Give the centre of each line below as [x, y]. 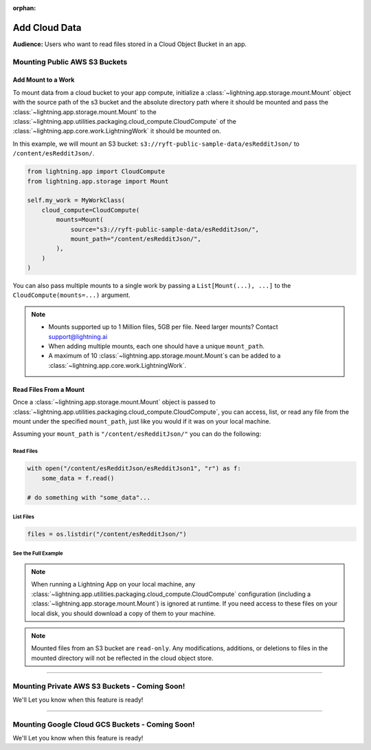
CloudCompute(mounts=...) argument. [71, 295]
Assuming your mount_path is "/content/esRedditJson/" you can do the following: [137, 434]
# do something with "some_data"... [89, 497]
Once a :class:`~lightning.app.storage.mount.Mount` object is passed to [114, 402]
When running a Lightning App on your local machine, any [113, 584]
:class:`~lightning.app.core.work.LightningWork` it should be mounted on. [117, 131]
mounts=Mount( [80, 220]
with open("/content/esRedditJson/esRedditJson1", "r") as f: [134, 468]
